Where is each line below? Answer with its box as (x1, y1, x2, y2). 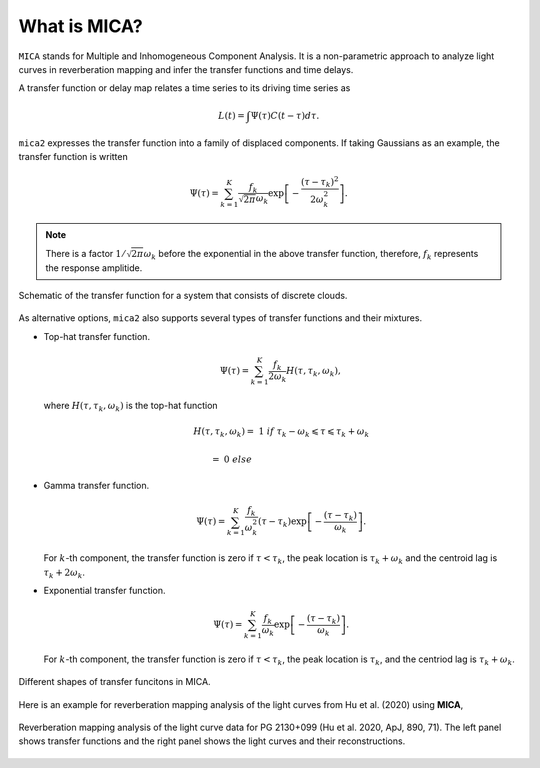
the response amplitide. (45, 261, 143, 274)
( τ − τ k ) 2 (300, 175, 339, 190)
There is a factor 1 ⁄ (45, 247, 125, 259)
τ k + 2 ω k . (43, 566, 85, 580)
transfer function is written (18, 151, 129, 163)
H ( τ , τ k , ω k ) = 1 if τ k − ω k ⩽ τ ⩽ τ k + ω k (193, 425, 370, 439)
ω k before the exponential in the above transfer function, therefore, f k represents (143, 247, 479, 262)
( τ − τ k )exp (257, 516, 307, 530)
